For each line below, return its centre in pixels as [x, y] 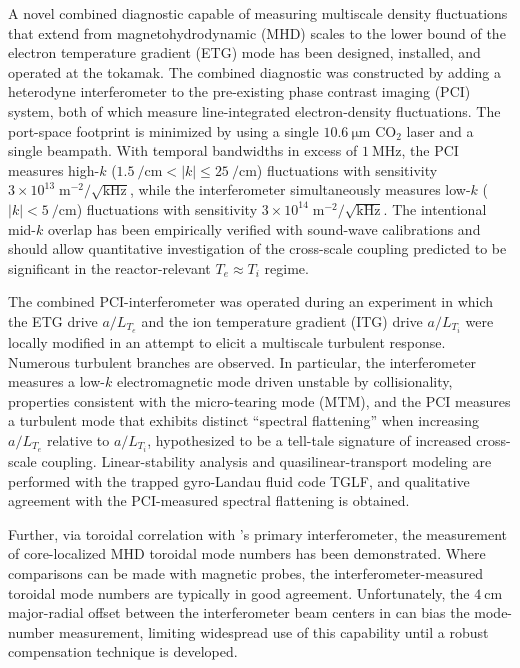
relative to [78, 439]
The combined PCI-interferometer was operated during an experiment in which [251, 301]
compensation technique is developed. [123, 651]
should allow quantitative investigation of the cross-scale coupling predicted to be [257, 248]
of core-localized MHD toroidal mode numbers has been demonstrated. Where [247, 553]
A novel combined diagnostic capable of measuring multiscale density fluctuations [258, 13]
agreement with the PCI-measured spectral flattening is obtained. [209, 500]
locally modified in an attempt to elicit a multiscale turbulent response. [227, 342]
